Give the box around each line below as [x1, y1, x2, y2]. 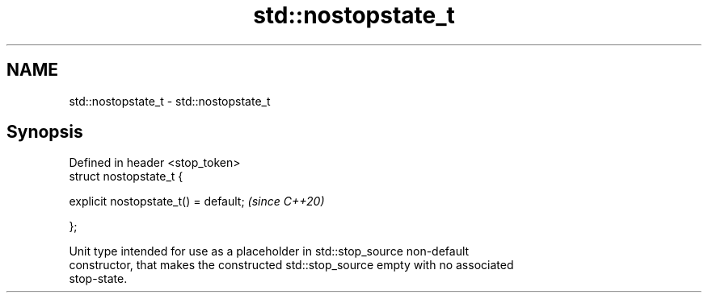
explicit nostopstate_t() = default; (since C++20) [69, 194, 325, 209]
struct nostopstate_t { [69, 169, 183, 184]
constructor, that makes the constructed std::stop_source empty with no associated [69, 258, 514, 272]
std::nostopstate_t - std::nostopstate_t [69, 93, 271, 108]
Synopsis [6, 122, 83, 143]
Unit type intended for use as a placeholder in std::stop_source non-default [69, 244, 470, 259]
